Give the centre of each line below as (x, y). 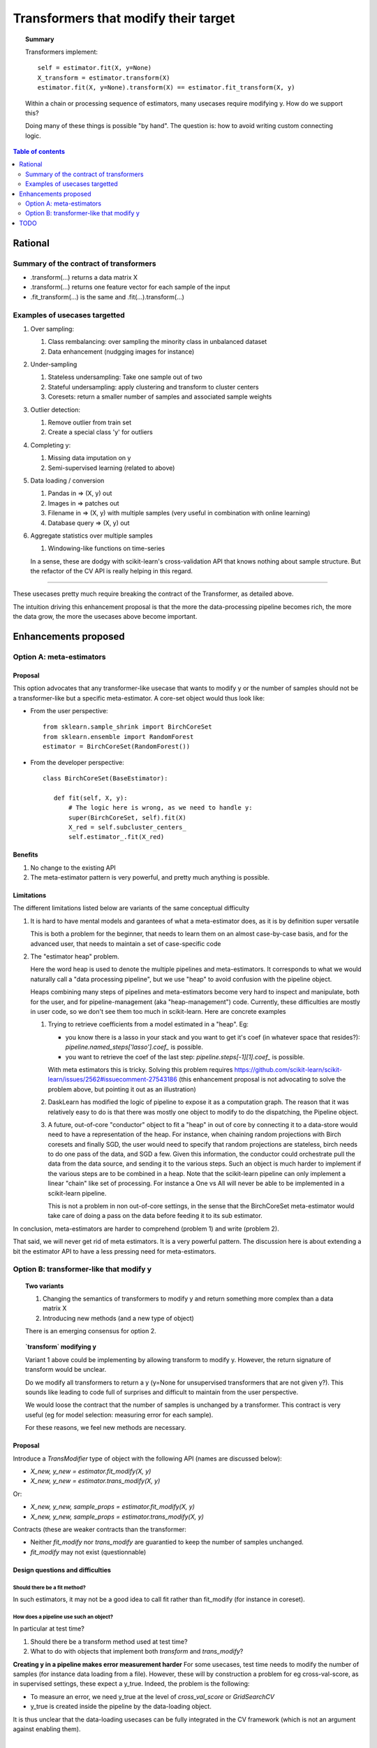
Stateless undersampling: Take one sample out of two (125, 377)
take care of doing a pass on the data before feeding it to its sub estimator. (155, 1216)
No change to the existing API (73, 868)
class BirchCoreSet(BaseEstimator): (105, 778)
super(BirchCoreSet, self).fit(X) (127, 817)
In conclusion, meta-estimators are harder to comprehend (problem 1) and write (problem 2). (146, 1228)
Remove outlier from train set (90, 422)
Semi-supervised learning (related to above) (111, 468)
